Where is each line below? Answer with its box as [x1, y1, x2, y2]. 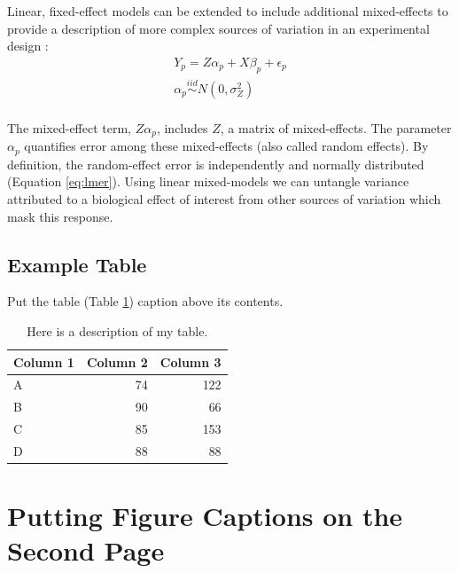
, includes [156, 118, 208, 137]
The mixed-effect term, [7, 118, 131, 137]
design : [7, 36, 49, 55]
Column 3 [159, 352, 222, 371]
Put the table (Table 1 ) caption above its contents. [7, 292, 284, 310]
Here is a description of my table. [27, 321, 208, 340]
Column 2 [86, 352, 148, 371]
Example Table [7, 250, 147, 278]
